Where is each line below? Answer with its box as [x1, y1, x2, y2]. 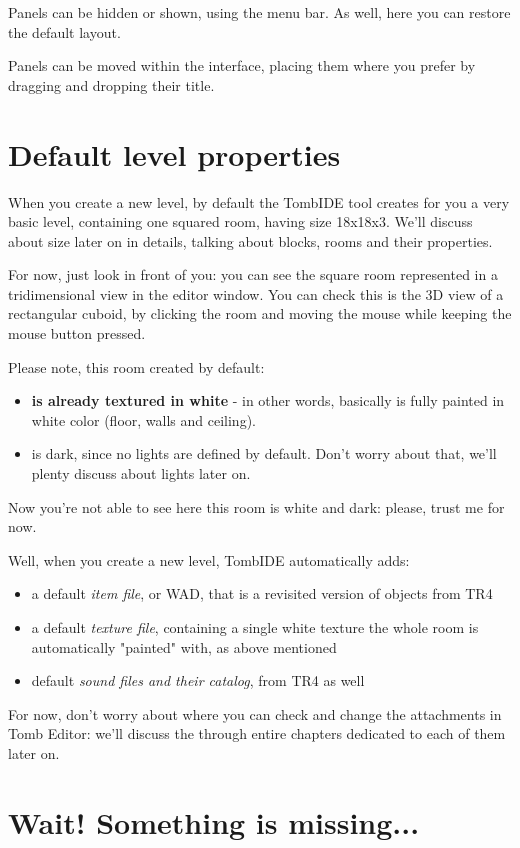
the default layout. [8, 21, 121, 42]
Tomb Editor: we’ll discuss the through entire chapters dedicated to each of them [8, 723, 506, 744]
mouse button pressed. [8, 323, 146, 344]
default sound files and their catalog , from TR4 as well [31, 670, 365, 691]
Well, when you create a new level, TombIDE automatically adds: [8, 549, 410, 570]
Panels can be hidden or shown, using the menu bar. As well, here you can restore [8, 2, 511, 22]
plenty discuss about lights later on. [31, 463, 251, 484]
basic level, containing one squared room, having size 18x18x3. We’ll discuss [8, 211, 473, 232]
